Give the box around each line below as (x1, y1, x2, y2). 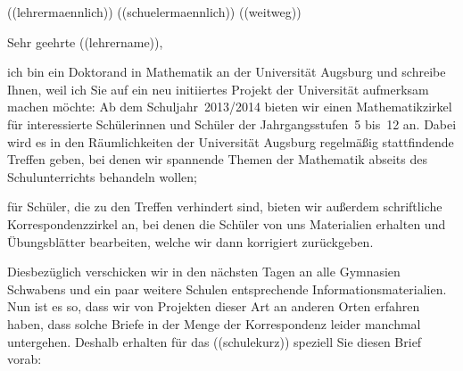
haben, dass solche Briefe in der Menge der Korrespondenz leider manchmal (7, 314, 421, 333)
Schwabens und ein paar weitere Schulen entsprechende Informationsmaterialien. (7, 279, 447, 298)
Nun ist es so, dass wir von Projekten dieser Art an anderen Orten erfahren (7, 297, 420, 316)
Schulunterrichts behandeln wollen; (7, 167, 197, 185)
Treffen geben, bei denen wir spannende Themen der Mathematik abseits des (7, 150, 427, 169)
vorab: (7, 350, 42, 368)
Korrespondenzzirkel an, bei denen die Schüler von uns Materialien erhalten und (7, 214, 446, 233)
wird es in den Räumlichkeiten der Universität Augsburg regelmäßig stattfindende (7, 132, 454, 151)
